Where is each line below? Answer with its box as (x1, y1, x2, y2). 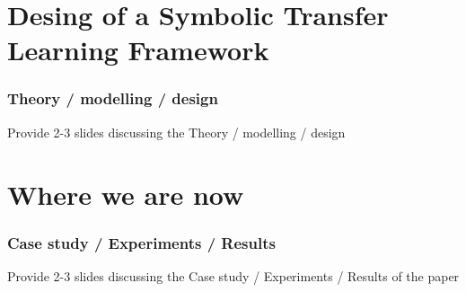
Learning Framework (7, 31, 269, 68)
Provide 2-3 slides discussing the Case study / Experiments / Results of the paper (7, 266, 460, 285)
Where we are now (7, 175, 244, 212)
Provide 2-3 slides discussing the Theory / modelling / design (7, 122, 346, 141)
